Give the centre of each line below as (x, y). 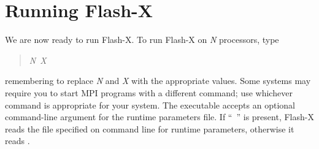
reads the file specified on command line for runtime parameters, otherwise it (150, 128)
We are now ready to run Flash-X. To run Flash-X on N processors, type (142, 40)
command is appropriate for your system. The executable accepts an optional (150, 105)
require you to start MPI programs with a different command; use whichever (149, 92)
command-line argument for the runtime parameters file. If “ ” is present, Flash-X (159, 117)
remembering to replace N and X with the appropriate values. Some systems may (158, 81)
